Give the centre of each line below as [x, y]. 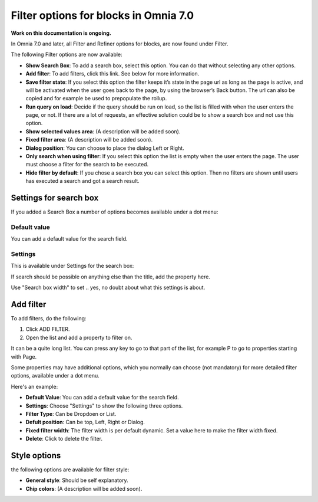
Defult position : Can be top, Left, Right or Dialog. [85, 422]
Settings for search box [55, 198]
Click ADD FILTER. [48, 329]
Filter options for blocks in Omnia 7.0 [102, 15]
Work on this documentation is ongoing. [61, 33]
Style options [36, 455]
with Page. [24, 356]
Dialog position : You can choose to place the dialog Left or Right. [105, 148]
